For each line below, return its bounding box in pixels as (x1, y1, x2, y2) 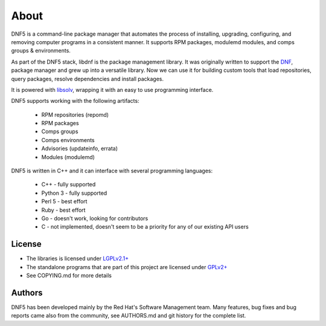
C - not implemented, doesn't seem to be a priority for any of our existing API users (41, 223, 249, 230)
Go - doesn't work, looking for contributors (41, 215, 149, 222)
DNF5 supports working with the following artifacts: (11, 97, 139, 105)
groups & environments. (11, 47, 71, 54)
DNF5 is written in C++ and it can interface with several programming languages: (11, 167, 213, 175)
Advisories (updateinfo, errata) (41, 145, 118, 152)
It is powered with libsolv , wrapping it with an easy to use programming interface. (11, 86, 214, 93)
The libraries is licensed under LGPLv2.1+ (26, 255, 129, 262)
